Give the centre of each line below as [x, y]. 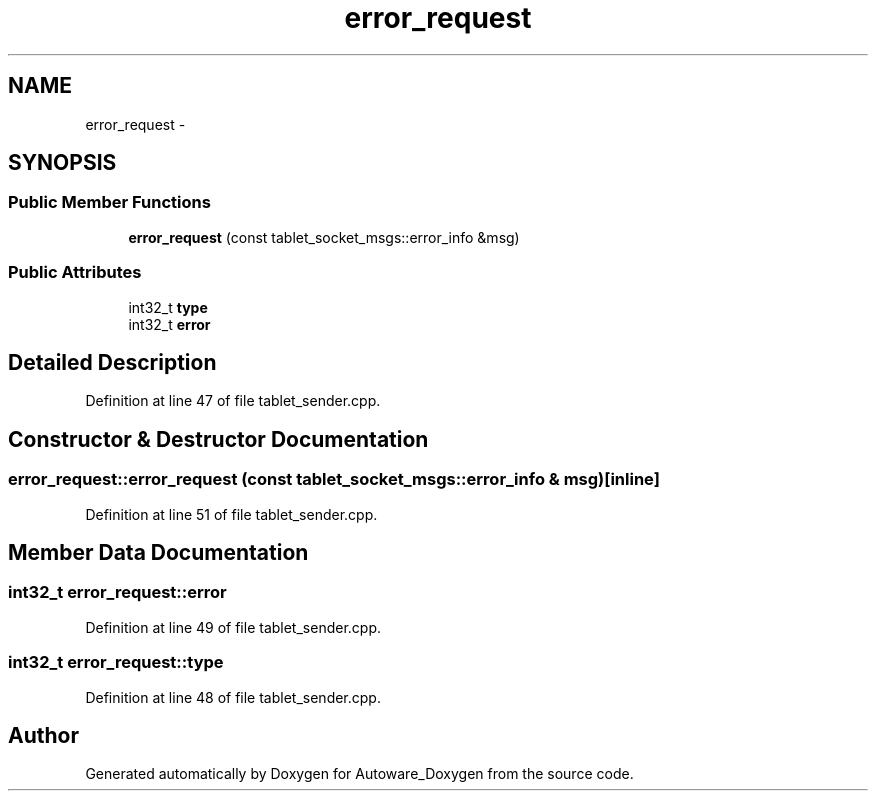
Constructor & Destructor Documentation [218, 439]
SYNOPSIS [62, 163]
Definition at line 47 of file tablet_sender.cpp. [233, 401]
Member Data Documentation [158, 553]
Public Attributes [75, 272]
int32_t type [168, 307]
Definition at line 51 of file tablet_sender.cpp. [231, 514]
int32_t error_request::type [116, 662]
